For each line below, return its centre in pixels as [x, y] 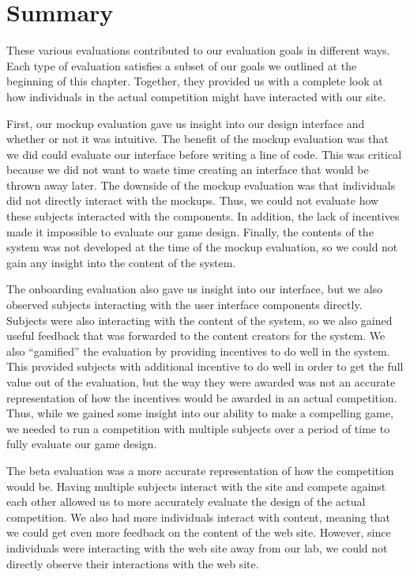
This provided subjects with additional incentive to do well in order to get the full [205, 366]
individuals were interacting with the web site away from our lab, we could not [197, 547]
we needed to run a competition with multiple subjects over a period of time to [198, 428]
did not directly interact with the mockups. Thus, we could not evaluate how [193, 200]
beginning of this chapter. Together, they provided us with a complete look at [195, 81]
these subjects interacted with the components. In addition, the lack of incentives [203, 216]
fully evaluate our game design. [82, 444]
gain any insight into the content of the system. [121, 262]
